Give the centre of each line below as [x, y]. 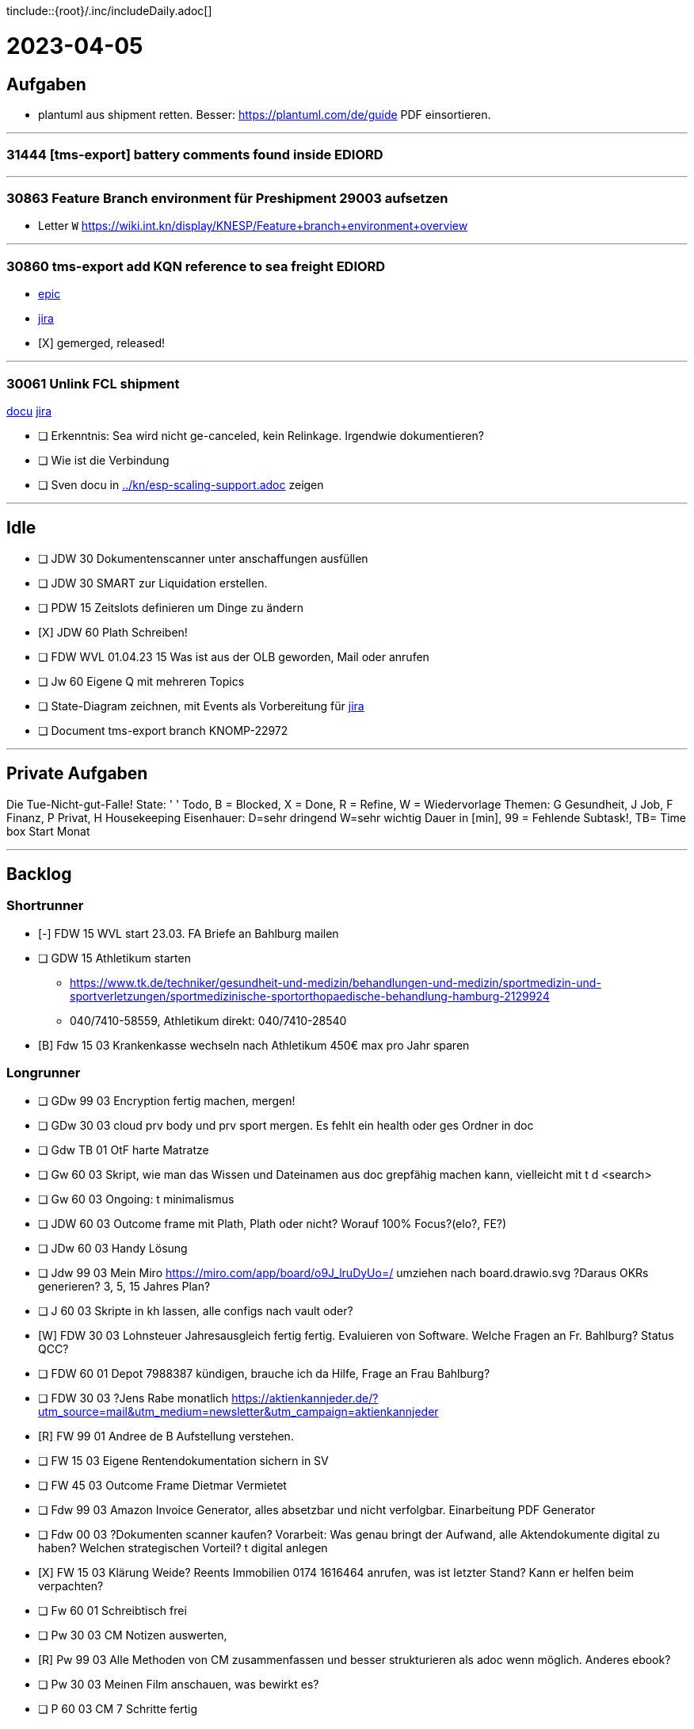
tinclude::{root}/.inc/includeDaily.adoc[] [109, 11]
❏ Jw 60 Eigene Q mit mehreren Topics [141, 681]
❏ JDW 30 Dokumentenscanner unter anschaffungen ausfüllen [203, 558]
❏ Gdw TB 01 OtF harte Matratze [124, 1149]
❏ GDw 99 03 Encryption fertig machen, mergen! [167, 1100]
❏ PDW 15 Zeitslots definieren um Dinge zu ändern [171, 607]
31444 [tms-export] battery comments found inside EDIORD [195, 155]
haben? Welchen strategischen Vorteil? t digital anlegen [183, 1547]
